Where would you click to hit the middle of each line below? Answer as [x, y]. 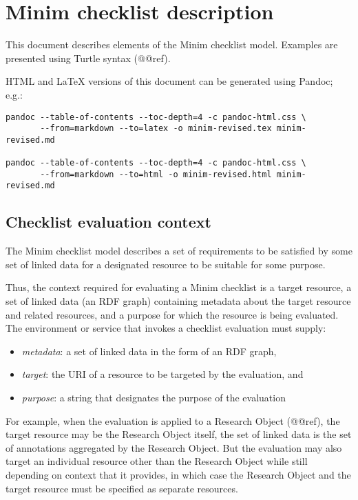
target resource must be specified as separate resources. [122, 488]
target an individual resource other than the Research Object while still [157, 461]
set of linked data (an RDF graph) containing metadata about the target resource [178, 301]
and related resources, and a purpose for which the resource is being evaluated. [172, 314]
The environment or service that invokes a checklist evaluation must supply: [166, 328]
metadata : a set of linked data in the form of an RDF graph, [149, 351]
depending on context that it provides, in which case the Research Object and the [178, 475]
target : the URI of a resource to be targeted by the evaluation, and [162, 374]
